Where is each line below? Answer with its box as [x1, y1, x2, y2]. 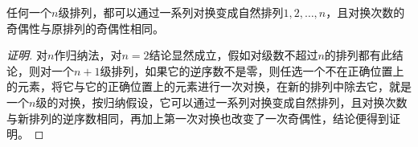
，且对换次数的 [326, 4, 405, 20]
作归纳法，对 [54, 47, 122, 63]
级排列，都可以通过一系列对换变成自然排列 [58, 4, 284, 20]
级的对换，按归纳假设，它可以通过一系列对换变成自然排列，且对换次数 [35, 93, 408, 110]
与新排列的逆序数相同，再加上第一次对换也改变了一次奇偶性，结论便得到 [6, 109, 389, 126]
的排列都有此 [324, 47, 392, 63]
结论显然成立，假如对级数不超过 [149, 47, 318, 63]
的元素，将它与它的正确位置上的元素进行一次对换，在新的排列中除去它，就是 [6, 78, 412, 95]
